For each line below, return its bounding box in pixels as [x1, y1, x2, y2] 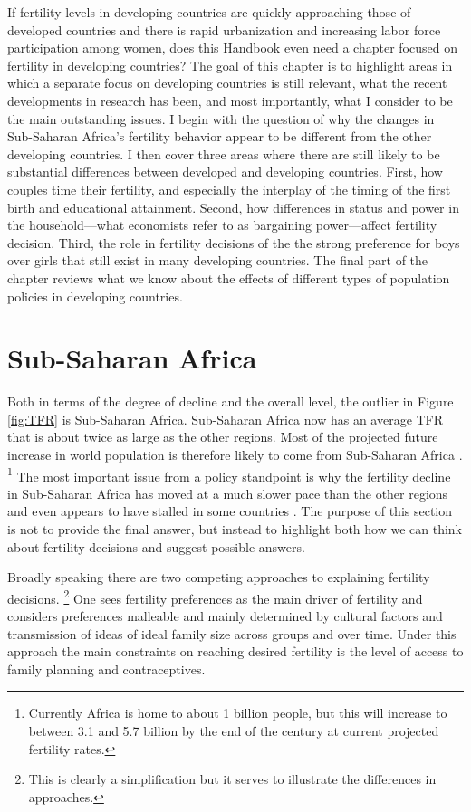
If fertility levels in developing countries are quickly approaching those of [7, 3, 411, 21]
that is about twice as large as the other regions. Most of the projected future [7, 427, 438, 446]
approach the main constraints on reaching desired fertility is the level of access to [7, 642, 464, 661]
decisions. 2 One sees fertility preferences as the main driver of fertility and [7, 586, 423, 607]
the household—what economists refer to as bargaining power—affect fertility [7, 215, 437, 234]
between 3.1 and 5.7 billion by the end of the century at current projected [28, 721, 439, 740]
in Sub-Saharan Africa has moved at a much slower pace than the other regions [7, 483, 448, 502]
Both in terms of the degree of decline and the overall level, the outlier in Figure [7, 392, 454, 411]
